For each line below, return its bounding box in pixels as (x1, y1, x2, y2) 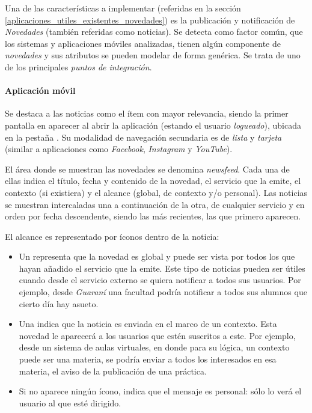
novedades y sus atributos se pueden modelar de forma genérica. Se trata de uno (5, 49, 301, 61)
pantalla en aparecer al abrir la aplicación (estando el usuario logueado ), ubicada (5, 118, 301, 131)
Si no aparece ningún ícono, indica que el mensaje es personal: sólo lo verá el (19, 385, 302, 397)
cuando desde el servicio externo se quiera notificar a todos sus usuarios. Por (19, 274, 301, 286)
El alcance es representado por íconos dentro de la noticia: (5, 230, 219, 242)
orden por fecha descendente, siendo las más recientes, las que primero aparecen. (5, 210, 301, 222)
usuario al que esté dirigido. (19, 396, 121, 409)
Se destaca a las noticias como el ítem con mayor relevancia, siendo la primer (5, 107, 289, 120)
